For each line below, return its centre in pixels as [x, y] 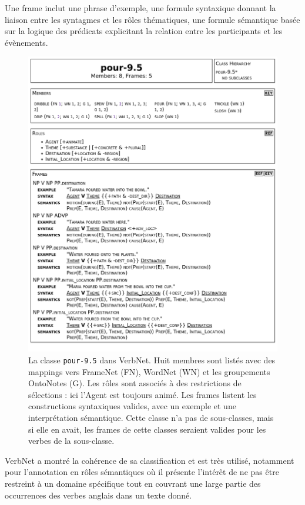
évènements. [26, 42]
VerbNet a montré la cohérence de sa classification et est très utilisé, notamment [150, 460]
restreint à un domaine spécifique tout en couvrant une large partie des [133, 483]
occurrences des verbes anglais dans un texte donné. [98, 495]
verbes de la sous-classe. [71, 441]
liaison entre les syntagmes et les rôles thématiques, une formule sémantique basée [152, 19]
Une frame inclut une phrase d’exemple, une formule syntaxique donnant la [140, 8]
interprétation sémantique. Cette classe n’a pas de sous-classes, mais [151, 418]
